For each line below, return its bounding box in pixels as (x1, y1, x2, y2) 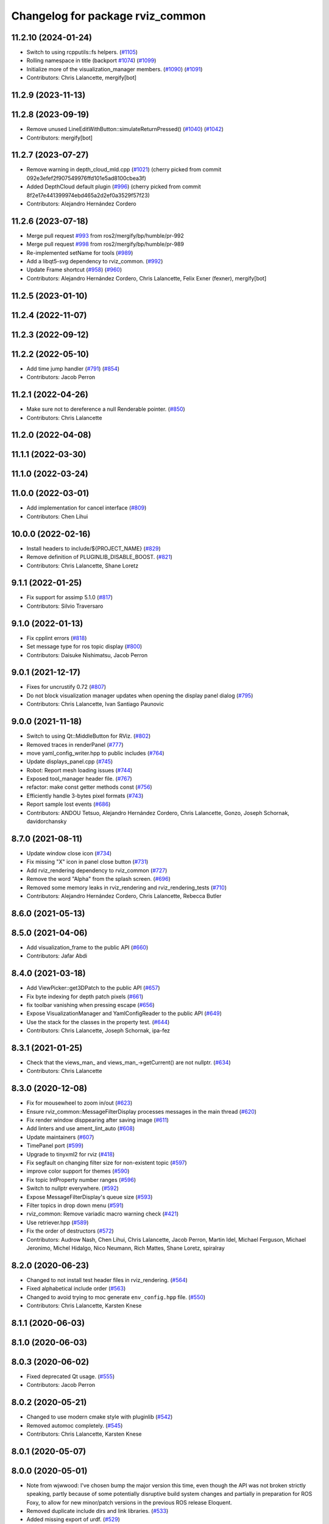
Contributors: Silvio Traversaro (26, 602, 104, 610)
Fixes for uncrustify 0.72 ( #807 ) (26, 683, 107, 691)
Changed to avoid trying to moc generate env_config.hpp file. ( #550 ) (26, 1293, 206, 1301)
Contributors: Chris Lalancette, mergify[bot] (26, 74, 137, 82)
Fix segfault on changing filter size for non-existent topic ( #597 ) (26, 1159, 187, 1166)
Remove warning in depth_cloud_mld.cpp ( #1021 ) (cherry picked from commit (26, 166, 222, 173)
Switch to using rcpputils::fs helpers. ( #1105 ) (26, 49, 138, 56)
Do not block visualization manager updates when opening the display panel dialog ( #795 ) (26, 692, 253, 699)
